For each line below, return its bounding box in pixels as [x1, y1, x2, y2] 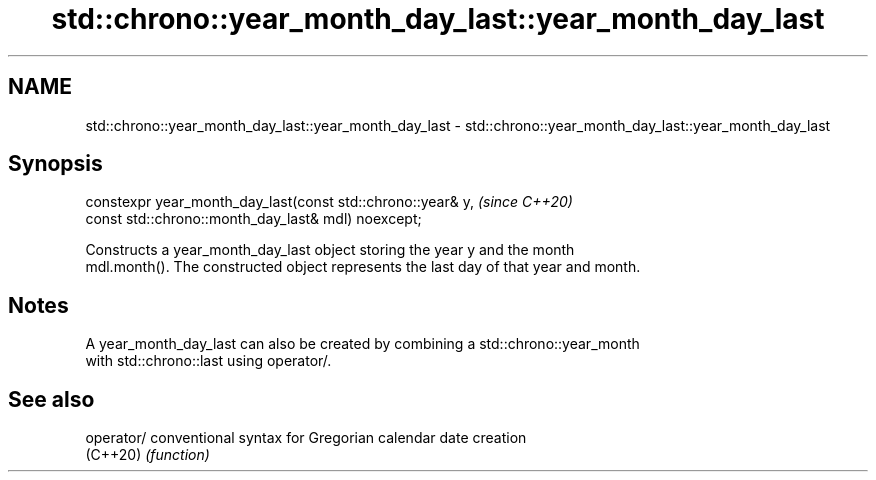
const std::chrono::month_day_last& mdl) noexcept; [85, 210, 422, 228]
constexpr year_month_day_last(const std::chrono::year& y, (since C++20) [85, 193, 573, 211]
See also [8, 386, 95, 412]
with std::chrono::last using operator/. [85, 352, 332, 370]
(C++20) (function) [85, 446, 210, 464]
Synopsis [8, 151, 103, 177]
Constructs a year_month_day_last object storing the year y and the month [85, 241, 575, 259]
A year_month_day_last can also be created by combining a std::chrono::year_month [85, 335, 640, 353]
